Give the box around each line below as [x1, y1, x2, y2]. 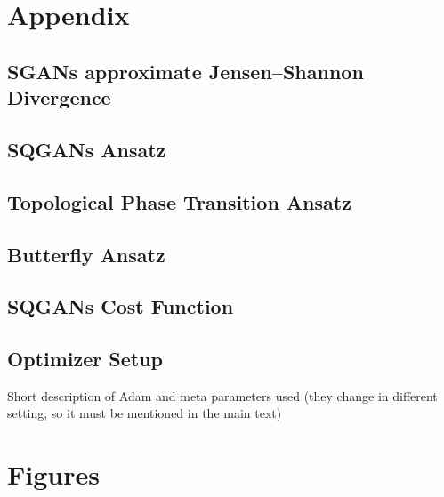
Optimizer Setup [7, 345, 163, 373]
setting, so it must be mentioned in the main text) [7, 404, 282, 422]
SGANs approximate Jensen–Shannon [7, 57, 364, 84]
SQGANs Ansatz [7, 135, 166, 163]
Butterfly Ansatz [7, 240, 165, 268]
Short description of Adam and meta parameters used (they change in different [7, 386, 438, 405]
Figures [7, 456, 100, 493]
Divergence [7, 84, 111, 111]
